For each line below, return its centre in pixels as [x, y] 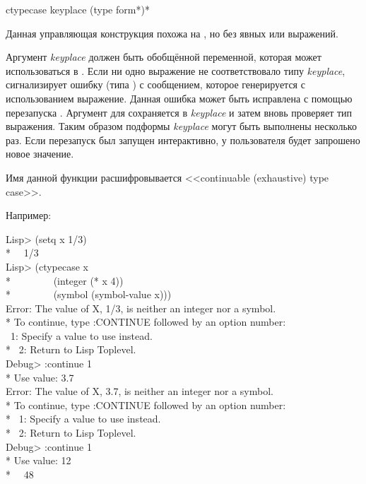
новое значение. [40, 154]
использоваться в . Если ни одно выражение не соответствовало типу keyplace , [176, 70]
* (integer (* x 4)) [65, 280]
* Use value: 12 [39, 460]
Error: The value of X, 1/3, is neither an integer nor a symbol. [141, 308]
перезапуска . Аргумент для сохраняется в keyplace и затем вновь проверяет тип [179, 112]
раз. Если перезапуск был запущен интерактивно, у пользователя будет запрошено [183, 140]
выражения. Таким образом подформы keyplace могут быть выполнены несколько [181, 126]
